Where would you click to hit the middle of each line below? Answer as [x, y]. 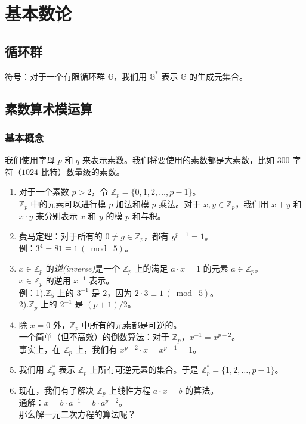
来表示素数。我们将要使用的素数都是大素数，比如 [178, 160]
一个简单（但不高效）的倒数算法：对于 [94, 337]
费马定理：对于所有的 [61, 236]
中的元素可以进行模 [68, 203]
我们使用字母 [30, 160]
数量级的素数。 [95, 171]
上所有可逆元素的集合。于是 [144, 370]
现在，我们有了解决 [56, 390]
